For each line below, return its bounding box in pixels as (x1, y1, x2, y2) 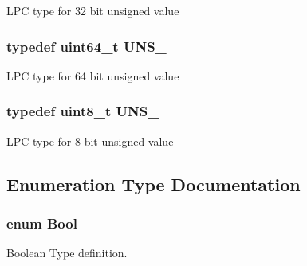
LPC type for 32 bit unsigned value (6, 2, 179, 18)
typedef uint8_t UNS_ (6, 101, 159, 121)
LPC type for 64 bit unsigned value (6, 67, 179, 84)
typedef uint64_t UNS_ (6, 36, 167, 56)
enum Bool (6, 213, 77, 233)
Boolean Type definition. (6, 244, 128, 261)
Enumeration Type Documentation (6, 171, 301, 196)
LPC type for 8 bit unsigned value (6, 132, 174, 149)
